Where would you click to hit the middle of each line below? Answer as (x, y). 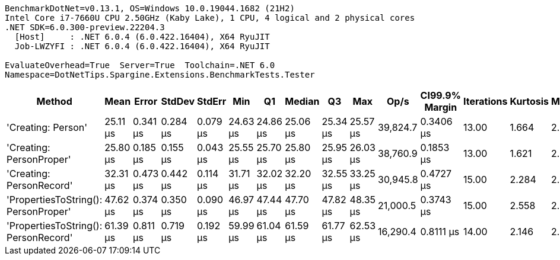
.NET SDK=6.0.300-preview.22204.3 (85, 27)
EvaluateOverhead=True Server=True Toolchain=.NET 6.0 (140, 65)
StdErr (212, 101)
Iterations (486, 101)
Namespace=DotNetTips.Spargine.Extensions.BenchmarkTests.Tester (160, 75)
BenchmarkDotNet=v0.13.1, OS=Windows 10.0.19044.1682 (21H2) (150, 8)
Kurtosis (529, 101)
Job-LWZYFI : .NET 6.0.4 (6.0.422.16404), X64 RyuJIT (142, 46)
